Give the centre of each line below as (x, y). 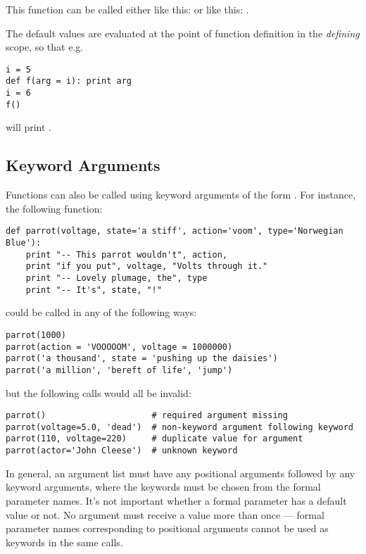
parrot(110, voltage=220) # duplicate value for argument (154, 439)
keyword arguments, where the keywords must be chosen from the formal (163, 487)
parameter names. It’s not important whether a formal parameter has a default (176, 500)
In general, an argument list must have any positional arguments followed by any (181, 473)
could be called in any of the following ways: (101, 312)
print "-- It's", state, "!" (94, 290)
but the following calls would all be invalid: (99, 392)
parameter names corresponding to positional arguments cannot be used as (167, 528)
